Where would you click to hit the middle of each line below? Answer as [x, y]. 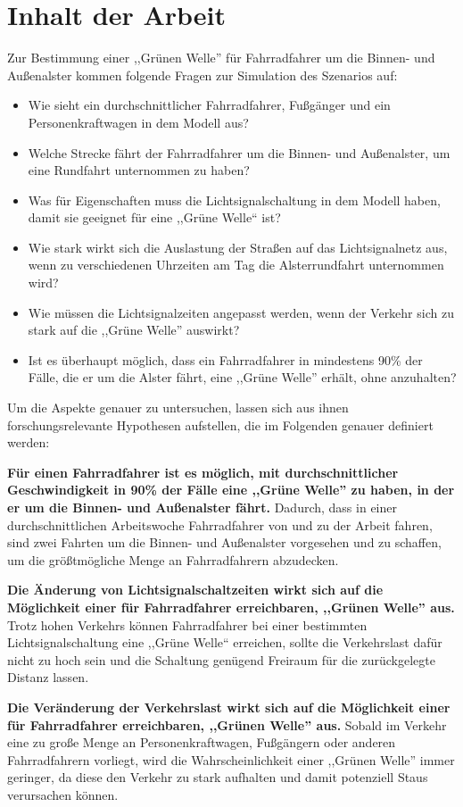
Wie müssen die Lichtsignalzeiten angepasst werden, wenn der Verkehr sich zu [241, 312]
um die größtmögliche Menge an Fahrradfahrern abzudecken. [173, 559]
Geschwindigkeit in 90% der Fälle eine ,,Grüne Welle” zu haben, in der [231, 490]
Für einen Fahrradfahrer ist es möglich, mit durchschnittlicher [203, 472]
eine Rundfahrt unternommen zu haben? [139, 170]
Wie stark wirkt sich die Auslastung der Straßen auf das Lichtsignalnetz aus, [238, 247]
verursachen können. [63, 794]
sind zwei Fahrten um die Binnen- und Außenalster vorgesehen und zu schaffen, [224, 542]
